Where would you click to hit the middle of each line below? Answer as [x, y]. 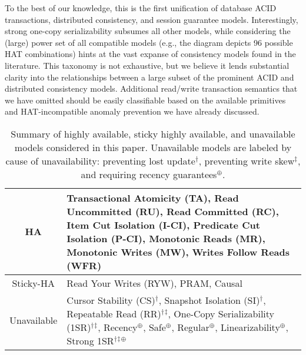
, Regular [190, 327]
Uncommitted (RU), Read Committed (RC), [173, 211]
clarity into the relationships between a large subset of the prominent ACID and [149, 77]
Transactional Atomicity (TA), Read [153, 197]
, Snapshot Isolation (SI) [209, 300]
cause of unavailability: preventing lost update [100, 160]
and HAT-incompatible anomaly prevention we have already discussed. [132, 111]
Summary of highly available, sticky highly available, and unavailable [153, 133]
